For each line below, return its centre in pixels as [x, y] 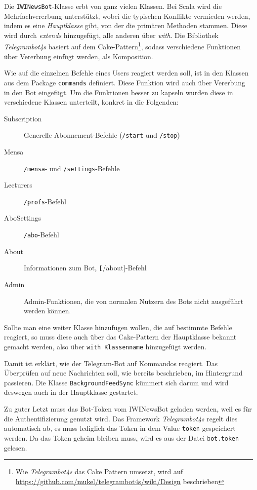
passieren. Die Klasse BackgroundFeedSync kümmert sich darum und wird [116, 382]
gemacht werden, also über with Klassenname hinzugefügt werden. [105, 346]
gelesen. [16, 447]
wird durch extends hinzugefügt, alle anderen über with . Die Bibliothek [111, 35]
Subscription [23, 118]
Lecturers [18, 185]
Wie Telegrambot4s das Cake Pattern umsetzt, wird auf [99, 471]
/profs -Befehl [45, 201]
